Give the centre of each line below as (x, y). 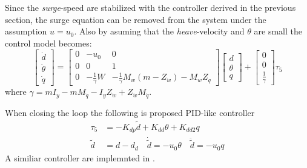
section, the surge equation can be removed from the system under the (136, 19)
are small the (278, 31)
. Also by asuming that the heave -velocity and (159, 31)
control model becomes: (48, 43)
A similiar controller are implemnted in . (80, 157)
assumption (26, 31)
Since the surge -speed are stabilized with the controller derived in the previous (150, 7)
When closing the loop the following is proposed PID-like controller (130, 112)
